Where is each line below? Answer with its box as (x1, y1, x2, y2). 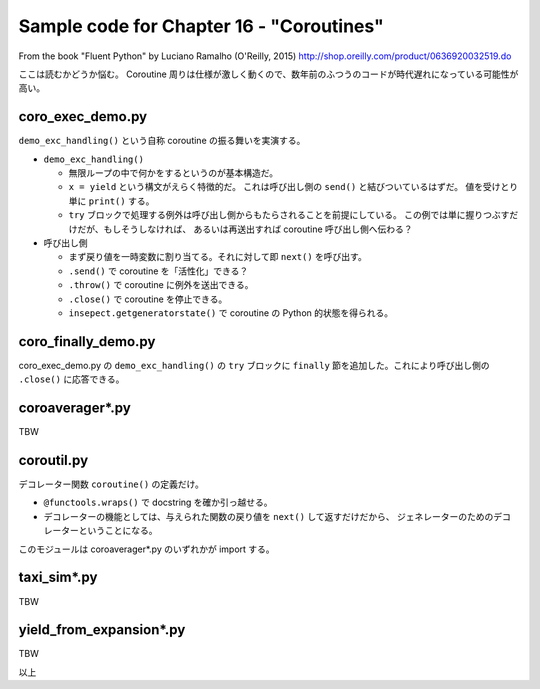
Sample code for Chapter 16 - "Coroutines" (18, 15, 384, 37)
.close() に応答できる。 (18, 373, 125, 385)
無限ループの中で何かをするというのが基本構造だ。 (68, 167, 279, 179)
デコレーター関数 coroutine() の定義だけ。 (18, 478, 204, 490)
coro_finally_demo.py (18, 333, 156, 350)
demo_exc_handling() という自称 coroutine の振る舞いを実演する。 (18, 135, 306, 147)
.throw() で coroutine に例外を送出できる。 (68, 279, 254, 291)
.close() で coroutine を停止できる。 (68, 293, 228, 305)
